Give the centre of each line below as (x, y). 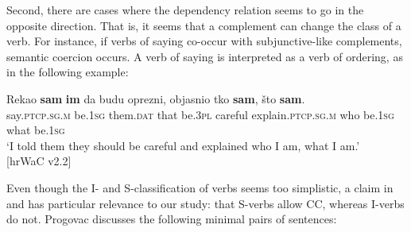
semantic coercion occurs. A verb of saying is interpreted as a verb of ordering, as (205, 56)
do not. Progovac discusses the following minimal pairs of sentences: (172, 219)
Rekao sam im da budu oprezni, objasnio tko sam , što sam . (156, 98)
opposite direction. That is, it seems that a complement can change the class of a (204, 25)
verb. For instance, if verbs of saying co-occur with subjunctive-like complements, (204, 41)
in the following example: (68, 72)
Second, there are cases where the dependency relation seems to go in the (185, 10)
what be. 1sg (36, 130)
